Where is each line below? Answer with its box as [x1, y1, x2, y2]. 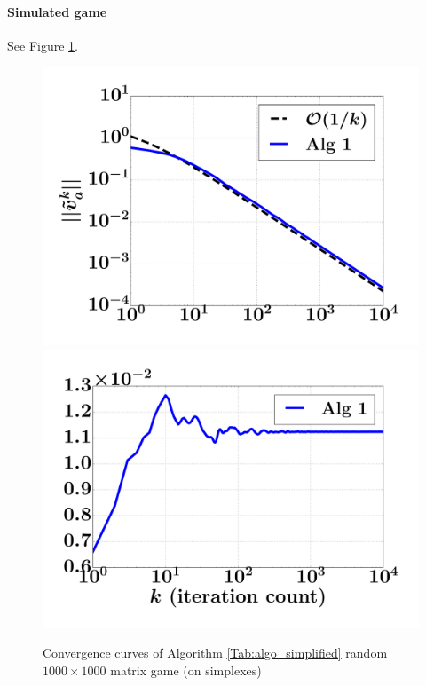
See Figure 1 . [7, 35, 78, 54]
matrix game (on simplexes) [110, 660, 262, 679]
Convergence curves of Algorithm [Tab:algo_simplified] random [43, 643, 388, 662]
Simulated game [7, 2, 107, 20]
